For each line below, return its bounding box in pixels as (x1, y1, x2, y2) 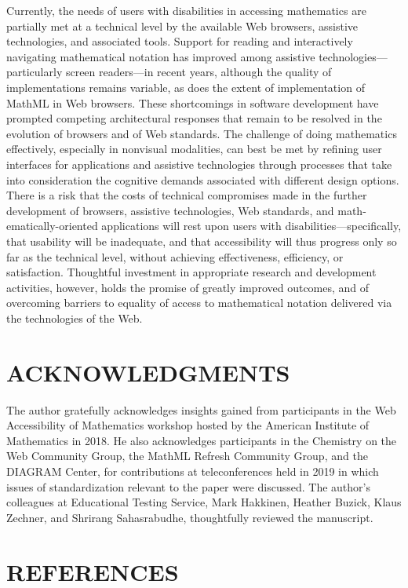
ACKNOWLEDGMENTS (6, 356, 290, 388)
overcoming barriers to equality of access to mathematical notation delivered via (6, 294, 392, 311)
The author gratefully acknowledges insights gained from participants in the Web (6, 401, 396, 418)
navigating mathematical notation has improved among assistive (6, 48, 315, 64)
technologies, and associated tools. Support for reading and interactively (6, 33, 353, 49)
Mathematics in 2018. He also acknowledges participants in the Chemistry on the (6, 432, 397, 448)
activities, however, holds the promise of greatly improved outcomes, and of (6, 279, 370, 295)
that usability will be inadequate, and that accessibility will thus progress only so (6, 232, 397, 249)
